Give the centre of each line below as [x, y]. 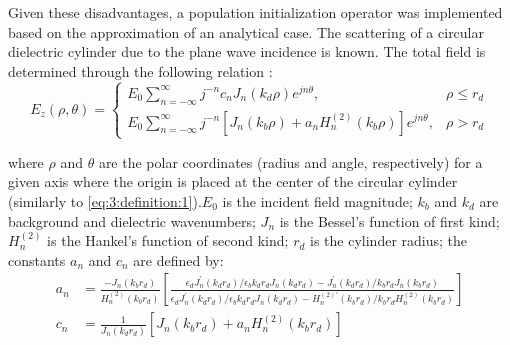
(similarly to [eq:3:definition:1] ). [105, 201]
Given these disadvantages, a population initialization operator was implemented [255, 12]
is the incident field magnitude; [317, 201]
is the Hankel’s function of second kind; [168, 240]
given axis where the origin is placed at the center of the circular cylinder [233, 181]
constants [37, 259]
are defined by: [178, 259]
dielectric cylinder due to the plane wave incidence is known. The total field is [247, 51]
